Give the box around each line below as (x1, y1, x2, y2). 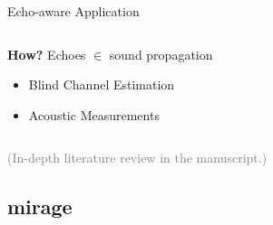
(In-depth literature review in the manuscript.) (7, 148, 268, 167)
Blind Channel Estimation (28, 75, 175, 94)
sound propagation (109, 44, 213, 63)
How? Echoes (7, 44, 86, 63)
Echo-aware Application (7, 2, 140, 20)
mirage (7, 192, 73, 220)
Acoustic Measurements (28, 105, 160, 124)
